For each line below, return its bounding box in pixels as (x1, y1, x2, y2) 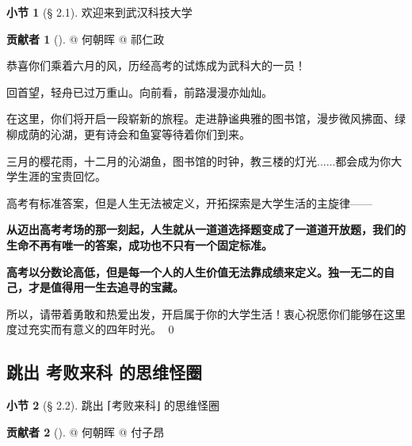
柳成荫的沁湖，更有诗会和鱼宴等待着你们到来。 (6, 125, 250, 142)
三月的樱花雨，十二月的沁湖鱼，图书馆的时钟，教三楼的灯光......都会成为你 (6, 152, 391, 169)
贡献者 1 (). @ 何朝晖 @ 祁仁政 (6, 30, 165, 47)
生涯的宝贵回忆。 (17, 168, 106, 185)
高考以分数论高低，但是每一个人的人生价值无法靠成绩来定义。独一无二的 (6, 263, 383, 280)
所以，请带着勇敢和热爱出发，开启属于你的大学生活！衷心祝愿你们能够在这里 (6, 305, 406, 322)
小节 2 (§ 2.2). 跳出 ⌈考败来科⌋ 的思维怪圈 (6, 397, 220, 414)
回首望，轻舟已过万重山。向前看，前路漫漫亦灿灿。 (6, 83, 273, 100)
